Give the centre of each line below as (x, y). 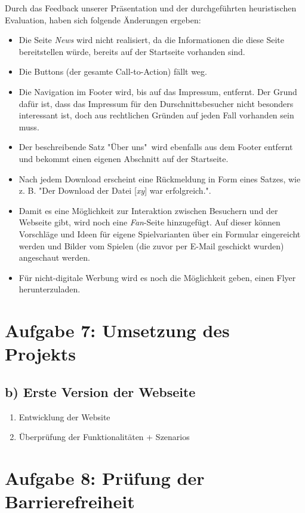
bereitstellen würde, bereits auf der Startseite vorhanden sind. (132, 51)
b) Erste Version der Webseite (100, 391)
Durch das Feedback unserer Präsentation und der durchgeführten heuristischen (151, 8)
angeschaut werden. (54, 257)
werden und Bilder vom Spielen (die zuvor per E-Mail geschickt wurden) (151, 245)
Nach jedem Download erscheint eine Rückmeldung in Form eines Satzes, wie (160, 178)
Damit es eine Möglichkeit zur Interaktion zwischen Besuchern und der (148, 210)
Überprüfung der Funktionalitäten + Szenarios (104, 437)
